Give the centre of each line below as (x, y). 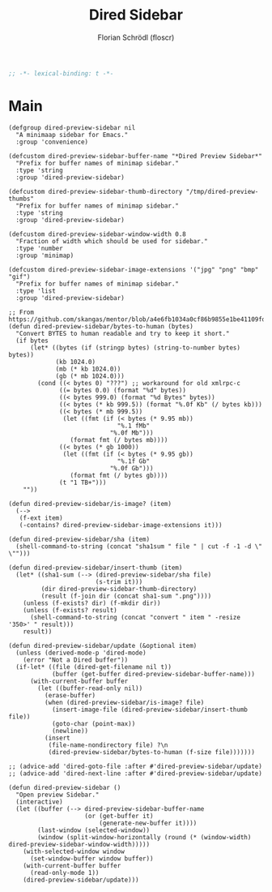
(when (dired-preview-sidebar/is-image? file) (124, 702)
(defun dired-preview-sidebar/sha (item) (79, 539)
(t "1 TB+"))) (83, 482)
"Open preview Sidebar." (57, 795)
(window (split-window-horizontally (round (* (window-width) (144, 837)
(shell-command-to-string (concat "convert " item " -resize (135, 617)
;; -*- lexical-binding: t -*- (61, 73)
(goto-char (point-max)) (93, 723)
